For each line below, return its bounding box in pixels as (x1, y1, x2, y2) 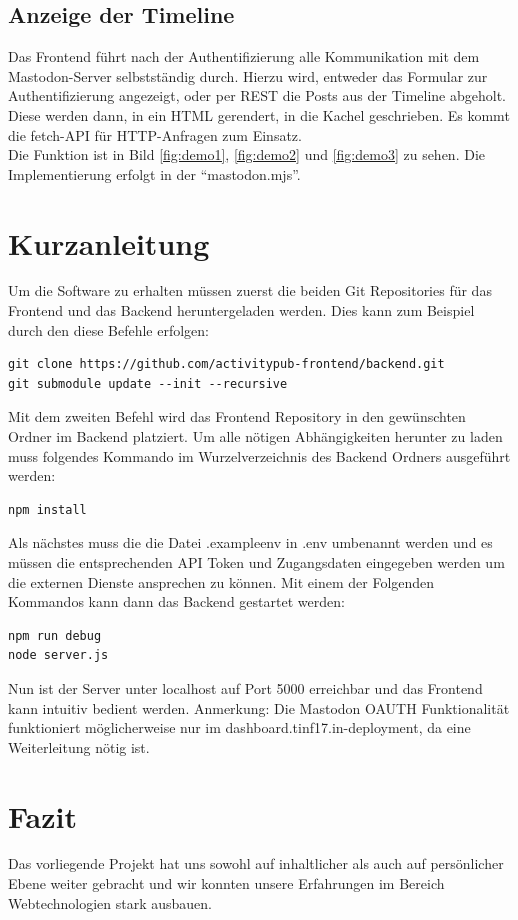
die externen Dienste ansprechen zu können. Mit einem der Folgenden (8, 571, 435, 592)
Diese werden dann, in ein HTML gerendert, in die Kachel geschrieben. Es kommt (8, 104, 510, 125)
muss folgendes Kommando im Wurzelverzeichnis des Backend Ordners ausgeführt (8, 445, 511, 466)
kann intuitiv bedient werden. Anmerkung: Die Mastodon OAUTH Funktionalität (8, 697, 510, 718)
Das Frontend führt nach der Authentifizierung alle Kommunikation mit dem (8, 46, 480, 67)
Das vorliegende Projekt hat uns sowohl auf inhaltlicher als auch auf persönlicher (8, 853, 504, 874)
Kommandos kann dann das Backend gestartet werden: (8, 591, 345, 612)
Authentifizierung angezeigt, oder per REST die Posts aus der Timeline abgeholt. (8, 85, 506, 106)
